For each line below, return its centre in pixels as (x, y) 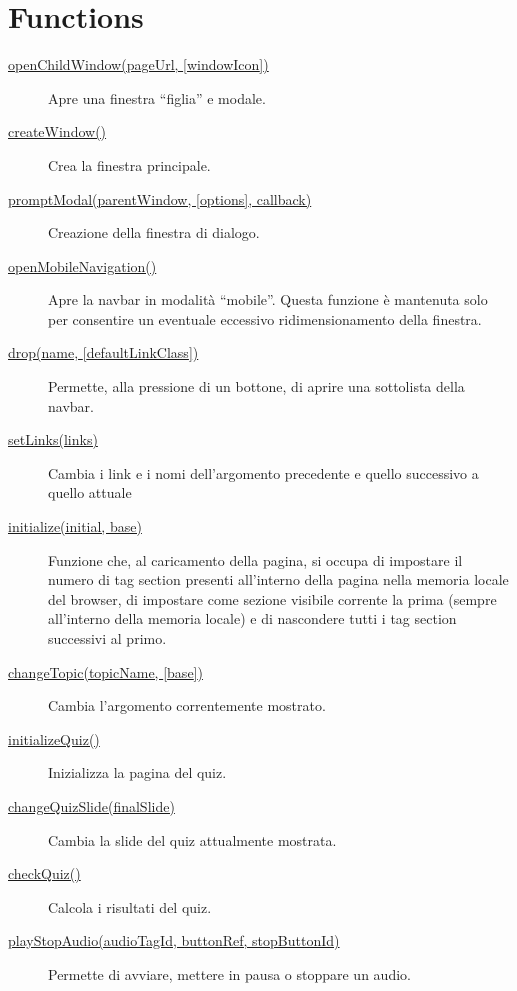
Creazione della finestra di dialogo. (154, 232)
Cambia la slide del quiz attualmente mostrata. (192, 839)
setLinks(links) (53, 439)
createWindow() (57, 131)
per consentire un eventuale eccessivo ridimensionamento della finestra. (265, 318)
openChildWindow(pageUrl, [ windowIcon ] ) (138, 64)
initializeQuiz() (54, 738)
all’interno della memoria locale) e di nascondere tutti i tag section (252, 618)
